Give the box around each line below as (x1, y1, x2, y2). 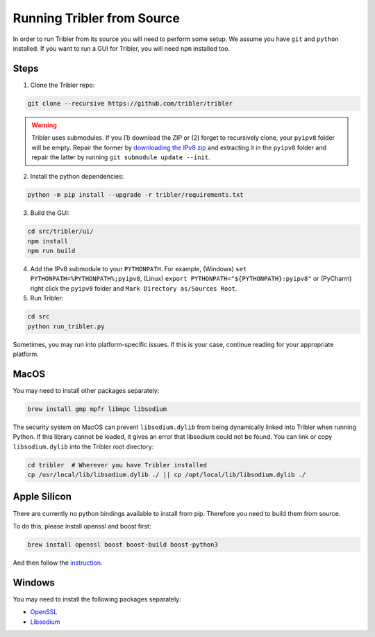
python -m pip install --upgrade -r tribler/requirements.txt (27, 191, 244, 199)
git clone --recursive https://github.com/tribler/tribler (27, 99, 233, 107)
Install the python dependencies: (30, 172, 124, 181)
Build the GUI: (30, 209, 70, 217)
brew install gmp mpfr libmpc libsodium (27, 405, 167, 413)
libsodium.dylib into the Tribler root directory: (12, 442, 154, 451)
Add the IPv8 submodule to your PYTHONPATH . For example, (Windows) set (30, 265, 247, 273)
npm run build (27, 247, 76, 255)
